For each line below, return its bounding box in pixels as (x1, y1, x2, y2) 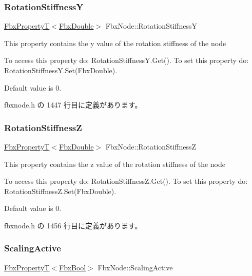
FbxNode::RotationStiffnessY (105, 20, 197, 31)
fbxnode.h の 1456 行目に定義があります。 (4, 220, 142, 230)
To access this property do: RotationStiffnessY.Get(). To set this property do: (4, 55, 249, 66)
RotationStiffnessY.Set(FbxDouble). (4, 65, 118, 75)
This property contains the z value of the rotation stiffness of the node (4, 158, 225, 169)
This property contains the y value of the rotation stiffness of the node (4, 37, 226, 48)
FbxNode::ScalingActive (98, 262, 173, 272)
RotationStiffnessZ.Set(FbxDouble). (4, 185, 117, 196)
